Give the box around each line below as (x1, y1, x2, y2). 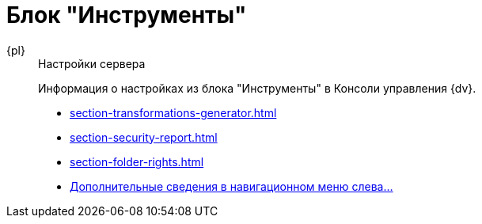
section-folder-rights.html (70, 154, 204, 169)
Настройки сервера (38, 56, 146, 70)
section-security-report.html (70, 130, 218, 144)
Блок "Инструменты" (6, 2, 247, 28)
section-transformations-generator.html (70, 105, 277, 120)
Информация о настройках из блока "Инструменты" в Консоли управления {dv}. (38, 81, 476, 95)
